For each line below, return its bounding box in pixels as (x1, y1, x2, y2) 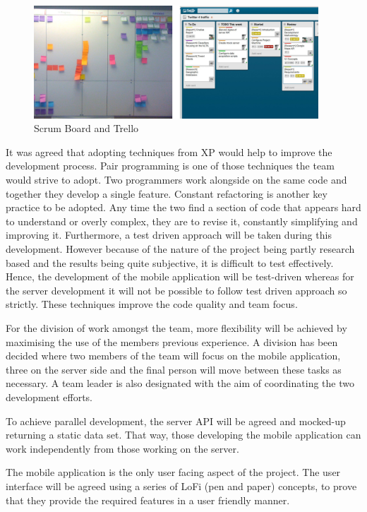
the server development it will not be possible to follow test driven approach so (6, 282, 347, 297)
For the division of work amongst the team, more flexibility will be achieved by (6, 321, 347, 335)
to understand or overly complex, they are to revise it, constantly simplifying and (6, 213, 358, 228)
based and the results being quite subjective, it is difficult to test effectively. (6, 255, 334, 270)
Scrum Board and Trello (34, 121, 139, 136)
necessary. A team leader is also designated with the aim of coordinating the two (6, 376, 354, 391)
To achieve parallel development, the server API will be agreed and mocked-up (6, 413, 346, 428)
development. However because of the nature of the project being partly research (6, 242, 355, 256)
